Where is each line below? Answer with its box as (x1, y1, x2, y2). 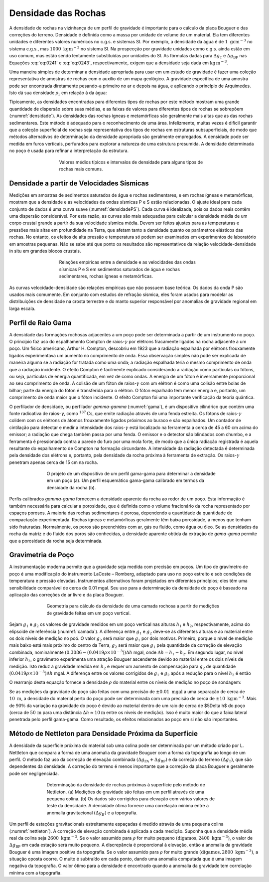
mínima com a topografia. (9, 870, 62, 876)
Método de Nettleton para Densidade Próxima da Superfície (9, 730, 198, 738)
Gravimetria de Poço (9, 551, 74, 559)
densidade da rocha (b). (46, 484, 96, 490)
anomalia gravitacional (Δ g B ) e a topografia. (46, 810, 138, 817)
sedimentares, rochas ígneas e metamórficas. (59, 273, 153, 279)
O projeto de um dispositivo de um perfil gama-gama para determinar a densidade (46, 471, 216, 477)
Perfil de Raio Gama (9, 318, 72, 327)
